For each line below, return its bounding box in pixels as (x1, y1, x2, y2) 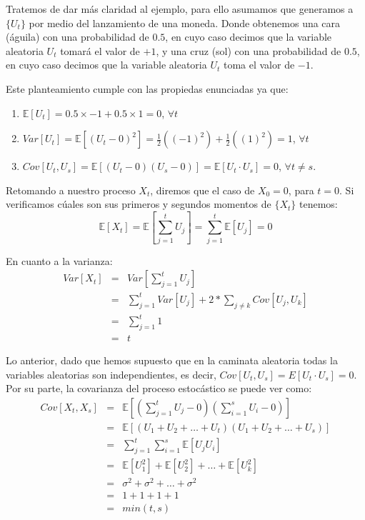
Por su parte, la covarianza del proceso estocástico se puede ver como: (6, 381, 312, 396)
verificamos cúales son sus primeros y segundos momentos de (6, 196, 271, 211)
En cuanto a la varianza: (6, 253, 113, 268)
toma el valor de (223, 57, 295, 72)
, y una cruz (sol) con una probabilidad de (156, 43, 341, 58)
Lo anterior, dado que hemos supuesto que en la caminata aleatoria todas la (6, 352, 338, 367)
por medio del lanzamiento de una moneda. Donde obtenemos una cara (29, 15, 341, 30)
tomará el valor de (60, 43, 140, 58)
